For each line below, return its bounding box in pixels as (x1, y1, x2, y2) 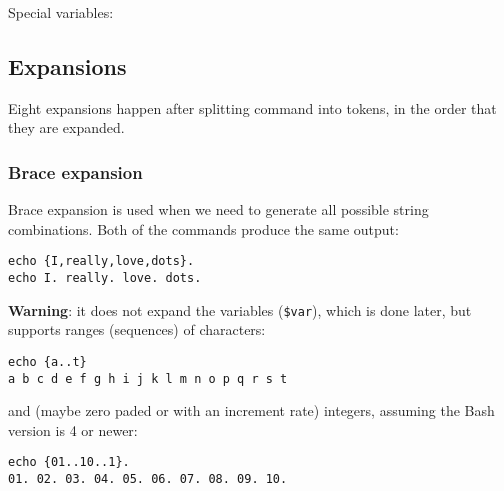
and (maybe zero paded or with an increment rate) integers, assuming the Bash (8, 400, 495, 421)
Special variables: (8, 2, 114, 22)
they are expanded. (8, 117, 125, 138)
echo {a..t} (8, 354, 87, 369)
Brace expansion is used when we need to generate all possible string (8, 199, 429, 220)
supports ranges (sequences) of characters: (8, 319, 266, 340)
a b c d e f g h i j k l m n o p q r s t (8, 371, 288, 386)
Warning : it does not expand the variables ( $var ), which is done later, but (8, 299, 472, 320)
